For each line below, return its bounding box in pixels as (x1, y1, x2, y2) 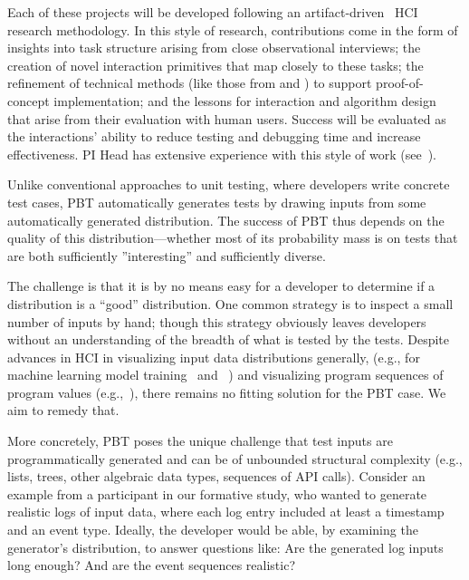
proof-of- (376, 73, 424, 92)
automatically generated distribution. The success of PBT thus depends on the (7, 210, 445, 229)
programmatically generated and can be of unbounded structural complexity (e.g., (7, 449, 463, 468)
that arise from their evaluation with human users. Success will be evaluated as (7, 109, 446, 128)
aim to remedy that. (7, 401, 120, 420)
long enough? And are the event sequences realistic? (7, 556, 295, 575)
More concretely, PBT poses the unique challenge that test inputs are (7, 431, 393, 450)
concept (7, 91, 50, 110)
